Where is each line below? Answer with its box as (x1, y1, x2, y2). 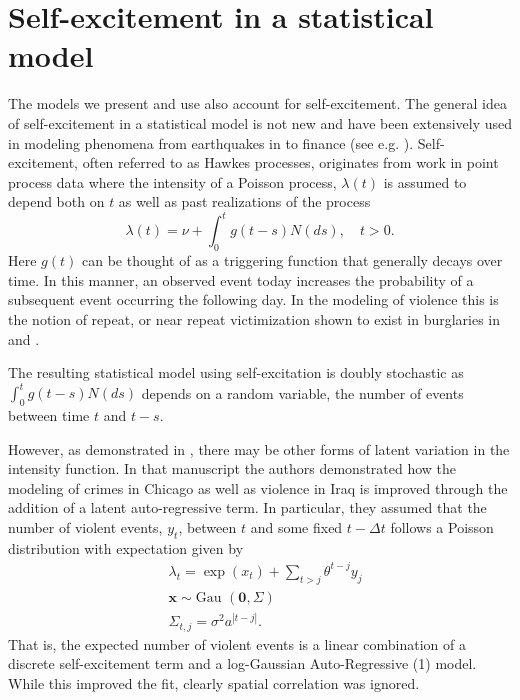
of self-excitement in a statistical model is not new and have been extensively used (8, 112, 513, 133)
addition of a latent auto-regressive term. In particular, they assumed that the (8, 497, 487, 518)
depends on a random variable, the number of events (141, 382, 464, 403)
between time (8, 405, 90, 426)
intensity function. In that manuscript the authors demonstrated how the (8, 458, 457, 479)
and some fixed (250, 517, 343, 537)
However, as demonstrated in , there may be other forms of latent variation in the (8, 438, 510, 459)
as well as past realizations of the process (118, 191, 371, 212)
